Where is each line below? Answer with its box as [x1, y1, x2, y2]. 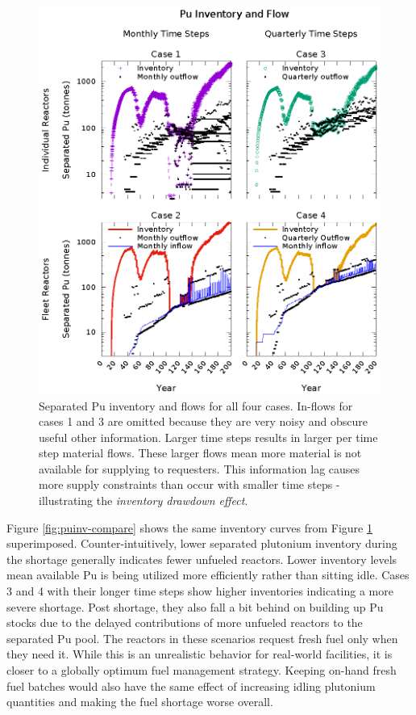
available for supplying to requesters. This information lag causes [39, 460, 360, 477]
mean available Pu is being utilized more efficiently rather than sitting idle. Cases [6, 566, 410, 583]
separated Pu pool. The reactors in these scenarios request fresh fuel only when [6, 629, 398, 646]
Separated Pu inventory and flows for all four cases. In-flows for [39, 397, 353, 414]
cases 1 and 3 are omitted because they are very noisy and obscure [39, 413, 368, 430]
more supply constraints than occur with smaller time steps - [39, 476, 340, 493]
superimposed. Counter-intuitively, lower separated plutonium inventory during [6, 535, 397, 552]
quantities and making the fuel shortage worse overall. [6, 693, 273, 710]
